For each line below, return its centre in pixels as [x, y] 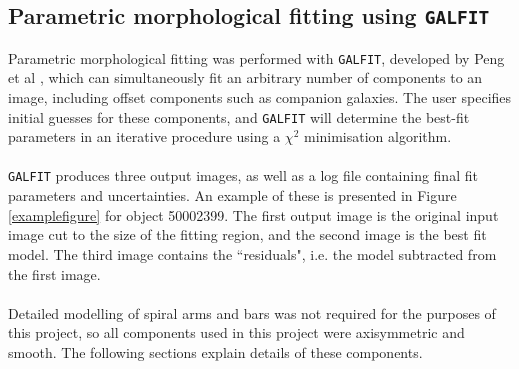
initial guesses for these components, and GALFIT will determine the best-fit [239, 116]
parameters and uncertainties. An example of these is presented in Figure [232, 195]
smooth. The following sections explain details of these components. [215, 351]
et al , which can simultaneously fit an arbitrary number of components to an [245, 77]
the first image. [54, 273]
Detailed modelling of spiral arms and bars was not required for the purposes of [252, 312]
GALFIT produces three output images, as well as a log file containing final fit [243, 175]
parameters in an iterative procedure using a [144, 136]
